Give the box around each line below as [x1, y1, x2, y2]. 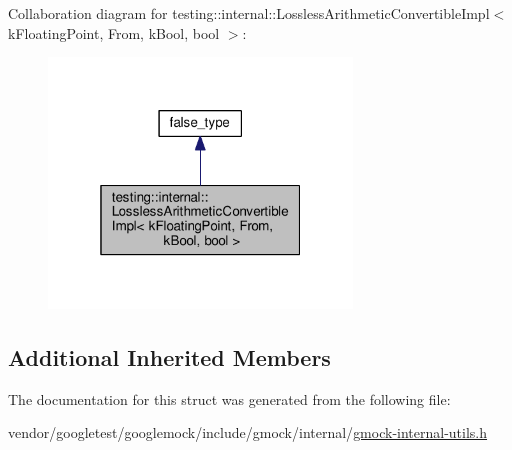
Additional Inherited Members [8, 341, 331, 372]
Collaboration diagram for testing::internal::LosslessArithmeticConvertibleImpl [8, 3, 490, 23]
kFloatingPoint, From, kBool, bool [8, 22, 220, 43]
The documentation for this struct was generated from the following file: [8, 388, 451, 409]
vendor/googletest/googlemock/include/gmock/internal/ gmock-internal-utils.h [8, 422, 488, 443]
